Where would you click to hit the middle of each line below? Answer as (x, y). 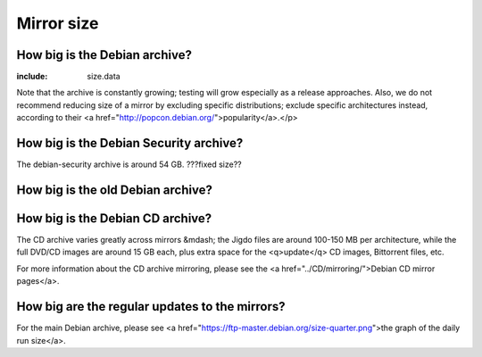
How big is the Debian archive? (104, 55)
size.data (104, 77)
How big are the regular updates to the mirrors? (151, 307)
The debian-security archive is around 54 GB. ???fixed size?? (129, 164)
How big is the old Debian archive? (115, 190)
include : (32, 77)
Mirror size (58, 23)
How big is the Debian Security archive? (130, 143)
